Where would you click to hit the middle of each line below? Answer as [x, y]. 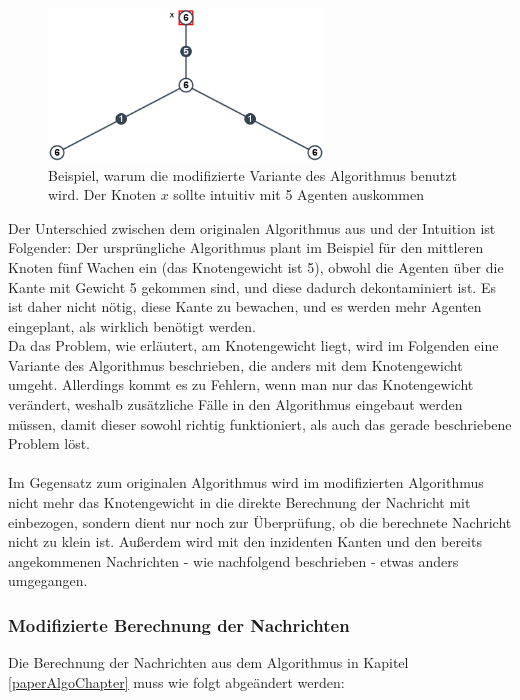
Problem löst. [49, 443]
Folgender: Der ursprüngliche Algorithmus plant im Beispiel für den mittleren [246, 247]
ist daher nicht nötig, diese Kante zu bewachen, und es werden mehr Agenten [245, 306]
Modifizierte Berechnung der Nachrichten [179, 624]
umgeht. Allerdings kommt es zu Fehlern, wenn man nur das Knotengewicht [241, 384]
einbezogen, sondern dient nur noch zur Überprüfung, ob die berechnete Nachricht [260, 521]
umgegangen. [48, 580]
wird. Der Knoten [102, 194]
